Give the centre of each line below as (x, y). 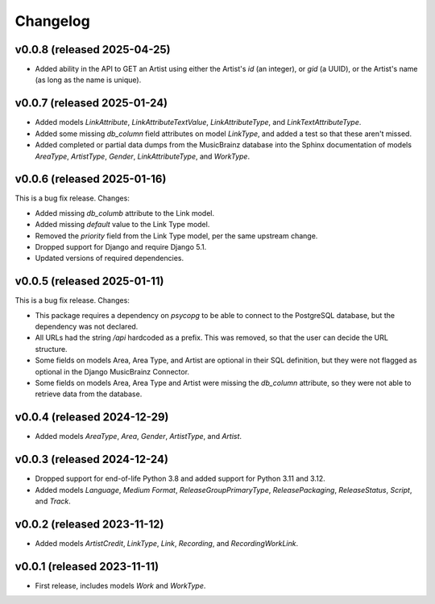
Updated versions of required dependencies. (110, 259)
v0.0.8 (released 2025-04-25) (93, 50)
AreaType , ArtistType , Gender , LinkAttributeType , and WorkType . (142, 156)
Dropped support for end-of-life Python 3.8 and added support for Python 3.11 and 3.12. (180, 478)
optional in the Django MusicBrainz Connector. (112, 371)
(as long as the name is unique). (88, 80)
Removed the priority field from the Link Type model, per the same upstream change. (176, 236)
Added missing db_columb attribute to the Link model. (125, 213)
